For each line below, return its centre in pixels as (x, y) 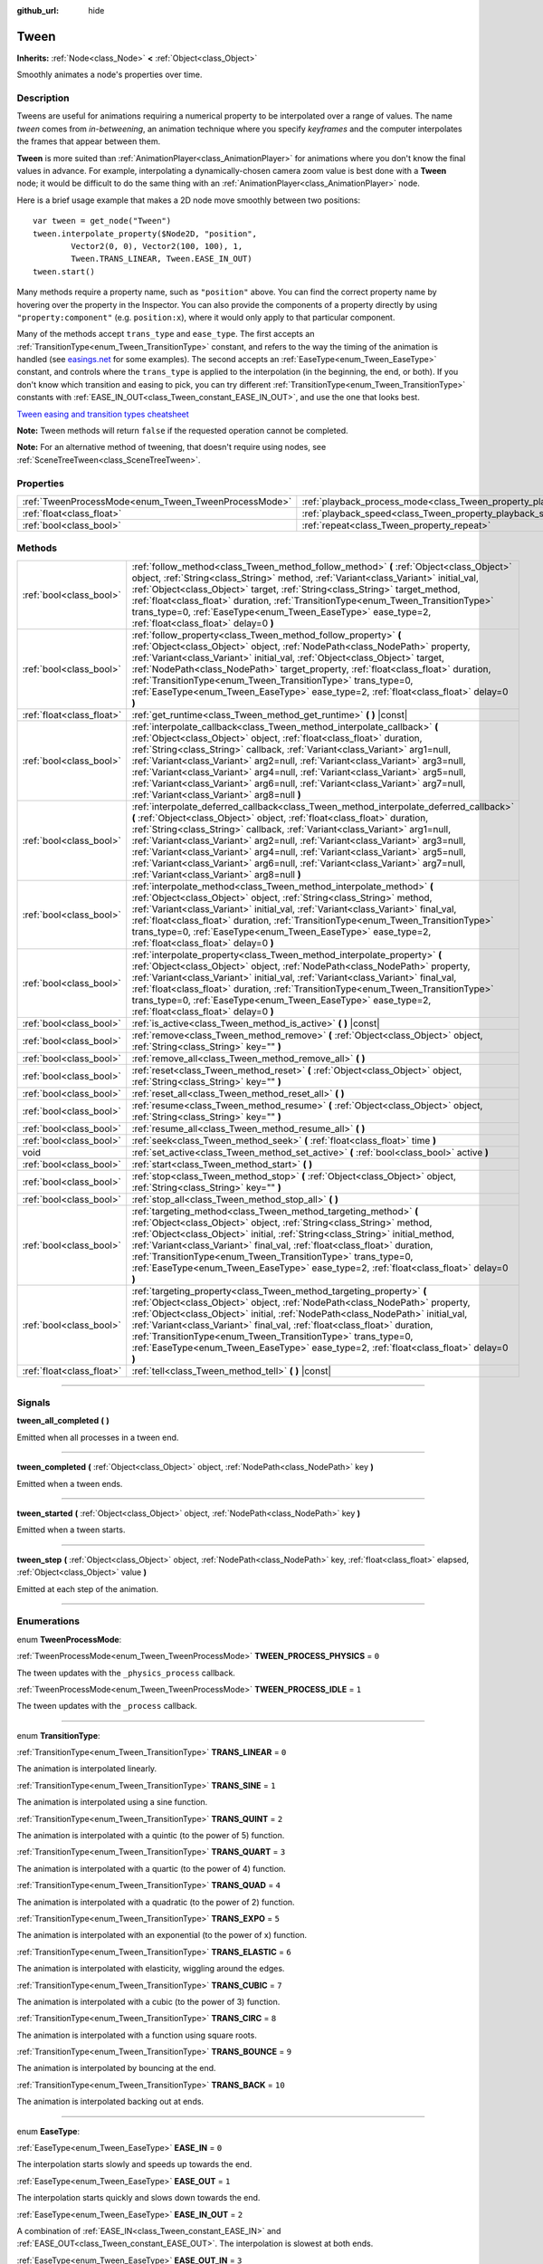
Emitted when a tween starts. (71, 1530)
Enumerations (48, 1621)
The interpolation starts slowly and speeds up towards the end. (134, 2164)
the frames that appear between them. (89, 141)
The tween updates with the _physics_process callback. (126, 1673)
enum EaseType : (48, 2131)
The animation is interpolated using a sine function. (112, 1802)
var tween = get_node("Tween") (102, 221)
